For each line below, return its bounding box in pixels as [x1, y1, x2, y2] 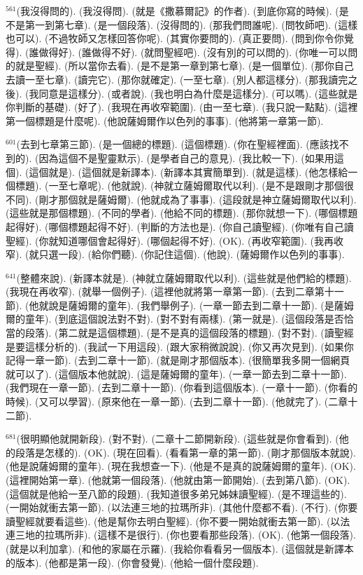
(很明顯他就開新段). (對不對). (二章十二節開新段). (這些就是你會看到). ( [16, 431, 339, 446]
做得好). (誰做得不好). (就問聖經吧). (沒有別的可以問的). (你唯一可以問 [38, 44, 358, 59]
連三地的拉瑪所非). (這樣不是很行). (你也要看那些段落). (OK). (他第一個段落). [6, 527, 356, 542]
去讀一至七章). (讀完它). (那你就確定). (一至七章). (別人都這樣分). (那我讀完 [6, 72, 348, 86]
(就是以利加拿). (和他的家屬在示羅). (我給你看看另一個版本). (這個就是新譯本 [6, 541, 354, 555]
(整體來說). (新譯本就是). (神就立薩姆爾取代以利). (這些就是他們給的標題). [16, 270, 352, 285]
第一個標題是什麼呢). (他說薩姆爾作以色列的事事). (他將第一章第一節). [6, 113, 324, 128]
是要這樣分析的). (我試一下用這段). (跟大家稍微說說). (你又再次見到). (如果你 [6, 339, 354, 353]
